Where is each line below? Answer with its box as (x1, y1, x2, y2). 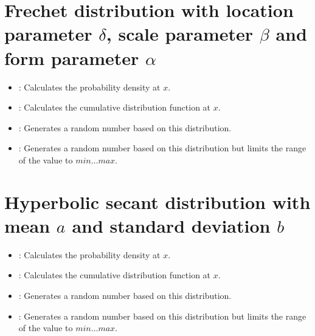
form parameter (4, 45, 139, 70)
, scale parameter (106, 21, 254, 46)
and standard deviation (72, 213, 271, 238)
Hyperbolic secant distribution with (4, 189, 311, 214)
